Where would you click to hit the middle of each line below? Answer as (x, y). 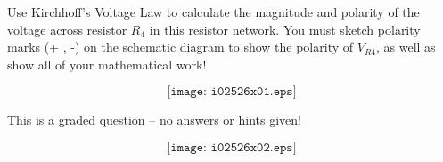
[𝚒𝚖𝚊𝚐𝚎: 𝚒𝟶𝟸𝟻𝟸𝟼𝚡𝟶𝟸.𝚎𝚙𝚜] (232, 147)
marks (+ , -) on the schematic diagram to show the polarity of (180, 47)
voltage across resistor (67, 29)
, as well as (406, 47)
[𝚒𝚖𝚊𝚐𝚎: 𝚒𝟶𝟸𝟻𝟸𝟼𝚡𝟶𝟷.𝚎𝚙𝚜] (232, 92)
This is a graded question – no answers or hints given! (154, 120)
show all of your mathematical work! (107, 64)
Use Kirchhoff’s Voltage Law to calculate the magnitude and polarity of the (213, 12)
